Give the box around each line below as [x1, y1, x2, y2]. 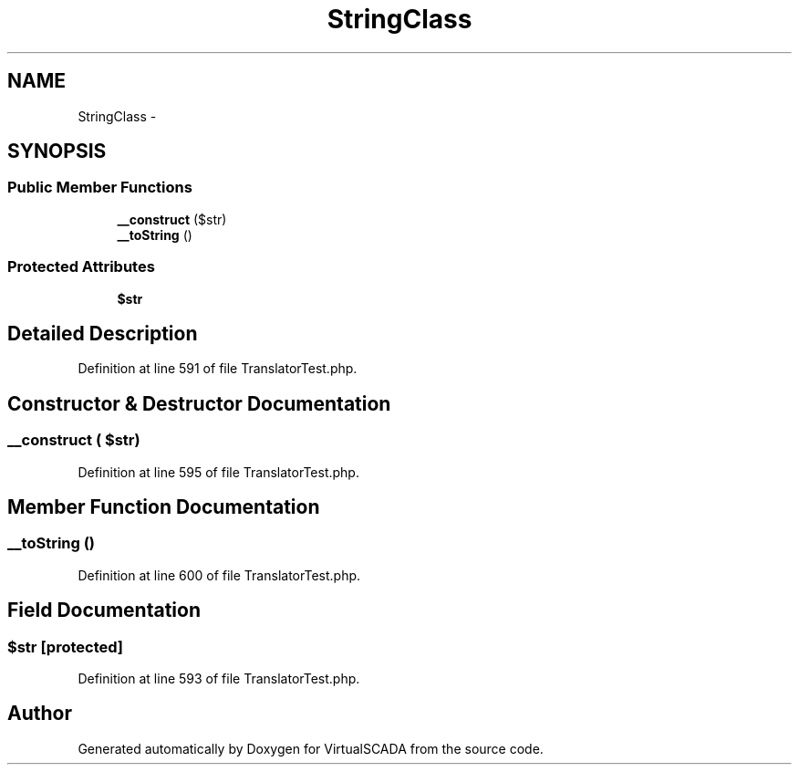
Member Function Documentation [7, 496, 320, 519]
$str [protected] [7, 637, 124, 656]
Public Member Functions [7, 178, 192, 197]
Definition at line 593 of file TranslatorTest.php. [78, 671, 360, 687]
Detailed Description [7, 321, 198, 345]
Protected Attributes [7, 257, 155, 276]
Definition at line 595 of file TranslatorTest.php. [78, 464, 359, 480]
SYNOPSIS [7, 140, 107, 163]
